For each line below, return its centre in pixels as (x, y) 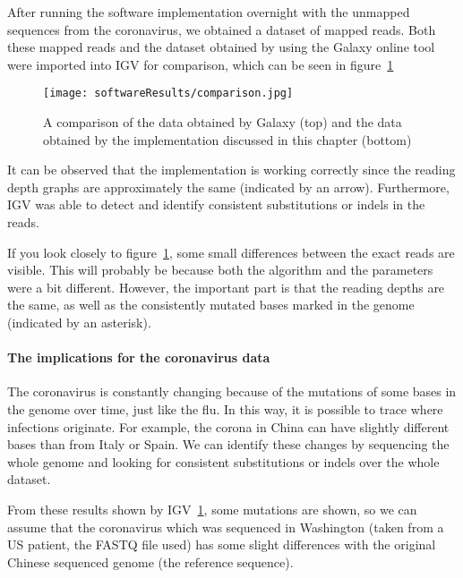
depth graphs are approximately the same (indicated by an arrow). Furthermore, (228, 187)
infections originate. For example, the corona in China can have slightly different (228, 426)
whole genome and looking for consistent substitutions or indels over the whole (223, 461)
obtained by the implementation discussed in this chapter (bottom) (227, 139)
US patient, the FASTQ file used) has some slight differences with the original (222, 544)
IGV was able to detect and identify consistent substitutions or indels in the (216, 204)
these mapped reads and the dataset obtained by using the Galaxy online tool (221, 47)
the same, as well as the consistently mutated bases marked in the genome (211, 305)
